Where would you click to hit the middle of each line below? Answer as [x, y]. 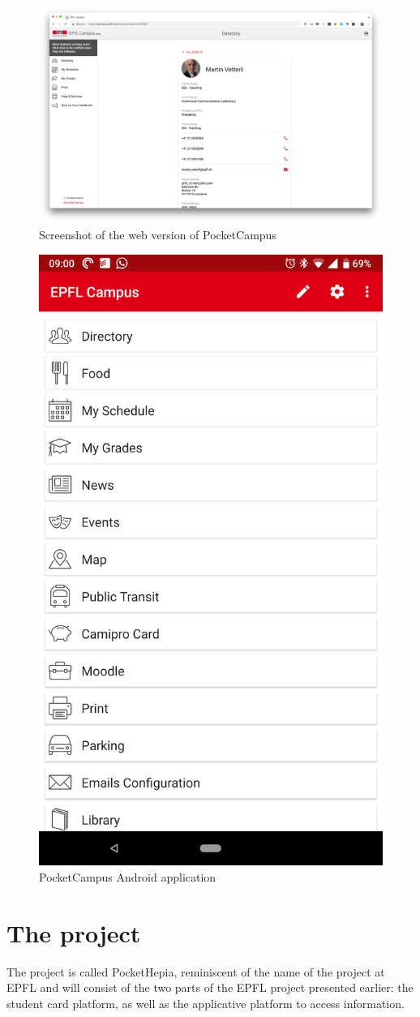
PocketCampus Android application [128, 877]
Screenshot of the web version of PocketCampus [158, 235]
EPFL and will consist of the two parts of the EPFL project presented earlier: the [210, 987]
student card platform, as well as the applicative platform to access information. [206, 1003]
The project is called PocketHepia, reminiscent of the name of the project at [196, 971]
